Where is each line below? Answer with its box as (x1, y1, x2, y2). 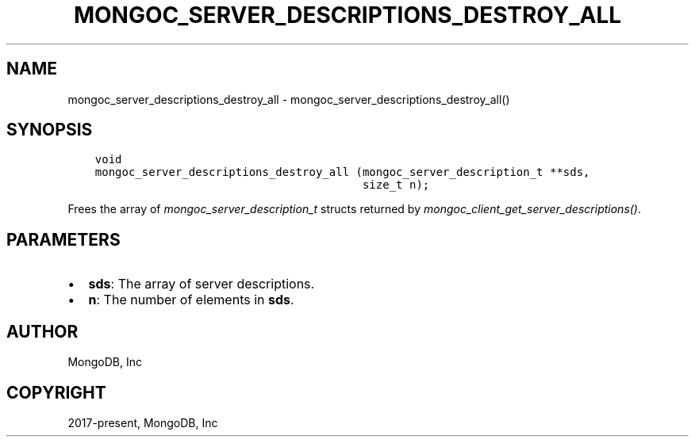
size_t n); (362, 178, 430, 192)
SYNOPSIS (6, 120, 93, 140)
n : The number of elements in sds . (88, 292, 294, 308)
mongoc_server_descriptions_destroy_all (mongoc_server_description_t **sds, (94, 166, 590, 179)
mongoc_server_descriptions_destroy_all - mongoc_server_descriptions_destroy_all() (67, 92, 510, 106)
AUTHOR (6, 321, 79, 342)
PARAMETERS (6, 229, 121, 250)
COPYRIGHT (6, 382, 106, 403)
